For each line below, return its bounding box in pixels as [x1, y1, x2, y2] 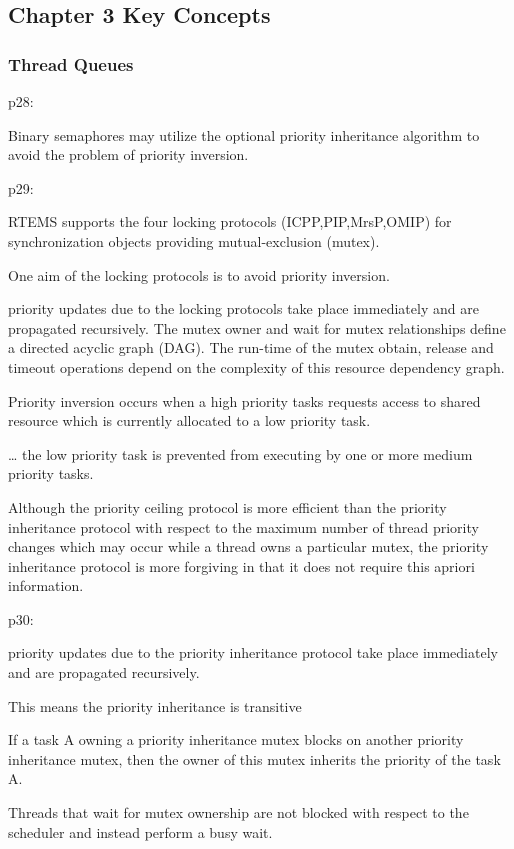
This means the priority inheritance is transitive [8, 695, 302, 716]
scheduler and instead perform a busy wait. [8, 821, 273, 842]
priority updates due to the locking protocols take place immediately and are [8, 298, 479, 319]
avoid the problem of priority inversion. [8, 144, 249, 165]
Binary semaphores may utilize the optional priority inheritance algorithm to [8, 124, 480, 145]
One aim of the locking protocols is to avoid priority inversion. [8, 264, 390, 285]
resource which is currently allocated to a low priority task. [8, 410, 371, 431]
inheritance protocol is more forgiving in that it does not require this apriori [8, 555, 475, 576]
